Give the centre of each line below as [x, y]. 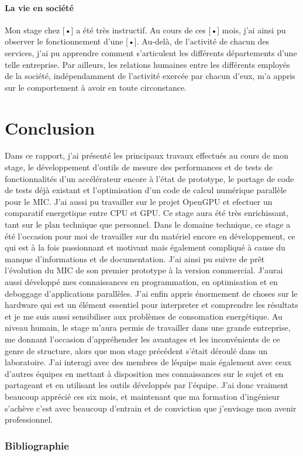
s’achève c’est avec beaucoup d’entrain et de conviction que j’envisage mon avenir [151, 408]
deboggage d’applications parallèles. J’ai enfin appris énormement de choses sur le [151, 293]
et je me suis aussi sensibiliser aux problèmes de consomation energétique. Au [144, 316]
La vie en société [39, 7]
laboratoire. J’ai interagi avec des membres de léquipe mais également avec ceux [148, 362]
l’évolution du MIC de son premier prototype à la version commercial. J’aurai [144, 270]
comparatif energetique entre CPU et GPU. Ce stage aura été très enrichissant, [147, 213]
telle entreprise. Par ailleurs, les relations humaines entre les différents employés [147, 64]
